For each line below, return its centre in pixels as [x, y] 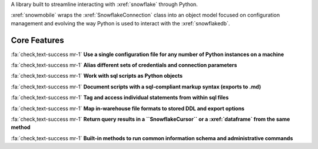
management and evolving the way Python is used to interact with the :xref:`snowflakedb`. [120, 23]
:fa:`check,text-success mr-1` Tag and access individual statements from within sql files [120, 98]
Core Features [37, 40]
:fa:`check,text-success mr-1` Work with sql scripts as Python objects [97, 76]
